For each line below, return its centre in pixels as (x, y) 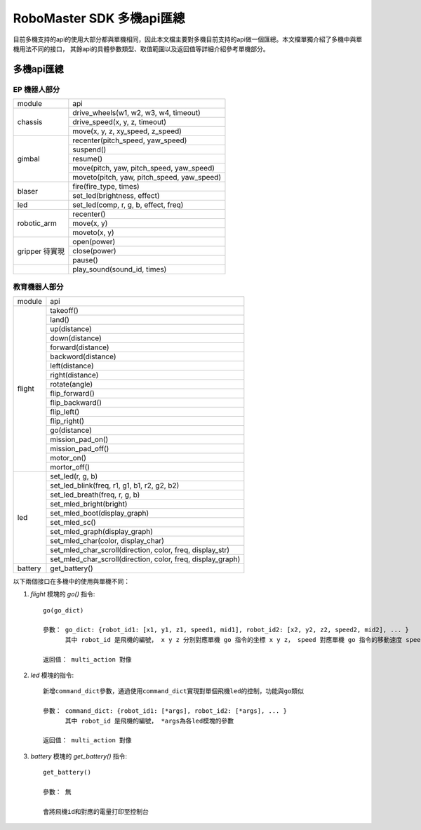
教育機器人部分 (38, 287)
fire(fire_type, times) (106, 187)
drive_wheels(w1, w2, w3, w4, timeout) (137, 113)
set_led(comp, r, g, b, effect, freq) (128, 205)
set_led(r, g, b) (74, 476)
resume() (88, 159)
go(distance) (71, 430)
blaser (28, 191)
